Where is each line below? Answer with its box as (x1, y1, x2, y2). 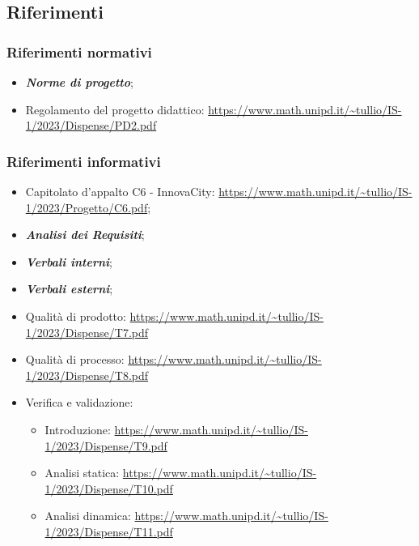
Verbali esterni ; (25, 280, 113, 297)
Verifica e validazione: (25, 394, 133, 411)
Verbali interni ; (25, 253, 112, 270)
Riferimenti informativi (6, 151, 161, 171)
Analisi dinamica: (44, 507, 131, 524)
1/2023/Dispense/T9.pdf (44, 437, 167, 454)
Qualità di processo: (25, 351, 125, 368)
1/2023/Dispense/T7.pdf (25, 323, 149, 340)
